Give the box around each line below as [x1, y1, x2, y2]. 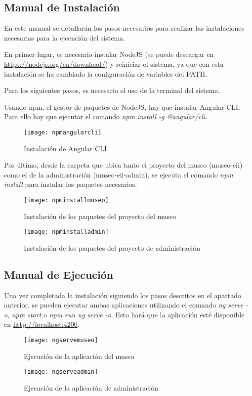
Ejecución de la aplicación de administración [24, 382, 159, 393]
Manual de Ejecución [4, 266, 114, 282]
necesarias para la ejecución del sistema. [4, 32, 125, 43]
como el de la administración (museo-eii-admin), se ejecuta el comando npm [4, 169, 233, 179]
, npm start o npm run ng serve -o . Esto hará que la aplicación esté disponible [7, 309, 245, 319]
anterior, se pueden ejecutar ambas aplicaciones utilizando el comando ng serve [4, 300, 244, 310]
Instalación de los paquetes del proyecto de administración [24, 242, 200, 253]
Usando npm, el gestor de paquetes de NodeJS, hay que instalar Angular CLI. [4, 101, 240, 112]
